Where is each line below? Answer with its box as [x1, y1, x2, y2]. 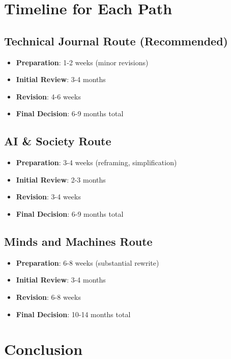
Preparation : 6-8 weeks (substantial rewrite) [16, 257, 159, 268]
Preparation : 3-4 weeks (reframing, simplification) [16, 157, 177, 168]
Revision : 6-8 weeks [16, 291, 81, 302]
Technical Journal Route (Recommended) [4, 33, 228, 48]
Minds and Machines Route [4, 233, 153, 249]
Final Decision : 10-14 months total [16, 309, 131, 319]
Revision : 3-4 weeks [16, 191, 81, 202]
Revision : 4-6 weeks [16, 91, 81, 101]
